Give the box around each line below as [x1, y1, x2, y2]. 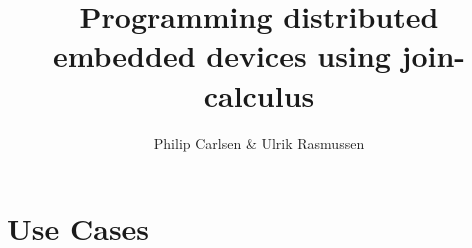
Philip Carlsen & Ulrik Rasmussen [153, 132, 365, 153]
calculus [203, 74, 315, 115]
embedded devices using [52, 35, 391, 76]
